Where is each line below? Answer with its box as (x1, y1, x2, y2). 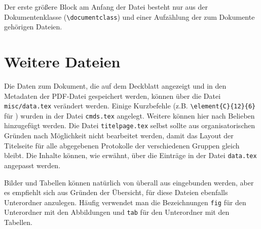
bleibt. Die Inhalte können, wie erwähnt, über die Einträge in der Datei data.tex (4, 150, 257, 161)
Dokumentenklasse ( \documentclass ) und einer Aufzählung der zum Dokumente (4, 11, 255, 22)
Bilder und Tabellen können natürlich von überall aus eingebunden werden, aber (4, 177, 254, 187)
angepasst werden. (4, 160, 61, 170)
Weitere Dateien (4, 51, 121, 72)
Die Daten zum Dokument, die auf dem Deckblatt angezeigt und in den (4, 80, 227, 91)
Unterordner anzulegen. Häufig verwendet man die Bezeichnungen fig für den (4, 197, 246, 207)
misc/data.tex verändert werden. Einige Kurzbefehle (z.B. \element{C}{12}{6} (4, 100, 256, 111)
